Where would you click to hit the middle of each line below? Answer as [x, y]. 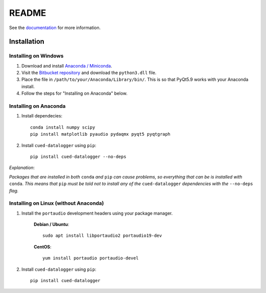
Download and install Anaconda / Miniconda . [67, 66]
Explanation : [22, 168]
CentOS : [43, 247]
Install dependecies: [42, 116]
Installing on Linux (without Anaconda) [57, 203]
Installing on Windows [36, 56]
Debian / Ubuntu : [51, 224]
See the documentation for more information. [55, 28]
